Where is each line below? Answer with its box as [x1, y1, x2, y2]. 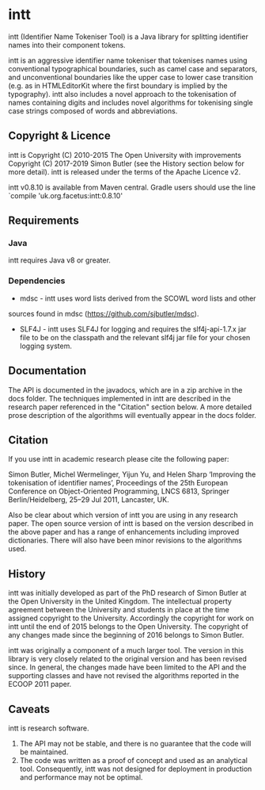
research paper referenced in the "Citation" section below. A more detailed [8, 402, 252, 412]
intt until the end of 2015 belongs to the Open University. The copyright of [8, 622, 249, 631]
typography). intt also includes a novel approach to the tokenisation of [8, 89, 237, 98]
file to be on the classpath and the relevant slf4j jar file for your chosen [19, 332, 251, 342]
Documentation [8, 364, 87, 378]
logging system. [19, 341, 73, 351]
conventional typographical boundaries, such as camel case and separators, [8, 63, 258, 73]
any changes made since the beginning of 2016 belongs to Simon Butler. [8, 631, 244, 640]
